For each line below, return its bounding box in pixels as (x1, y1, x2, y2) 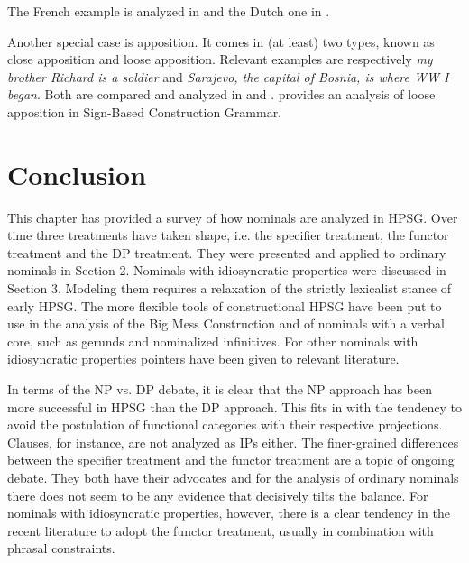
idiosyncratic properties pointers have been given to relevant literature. (7, 349, 400, 368)
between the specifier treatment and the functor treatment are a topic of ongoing (7, 450, 455, 469)
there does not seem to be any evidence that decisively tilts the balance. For (7, 485, 428, 504)
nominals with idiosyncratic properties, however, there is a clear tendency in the (7, 503, 450, 522)
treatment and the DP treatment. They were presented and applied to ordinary (7, 243, 446, 262)
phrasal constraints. (7, 539, 115, 558)
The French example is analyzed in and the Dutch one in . (7, 2, 330, 20)
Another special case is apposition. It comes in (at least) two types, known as (7, 32, 435, 51)
